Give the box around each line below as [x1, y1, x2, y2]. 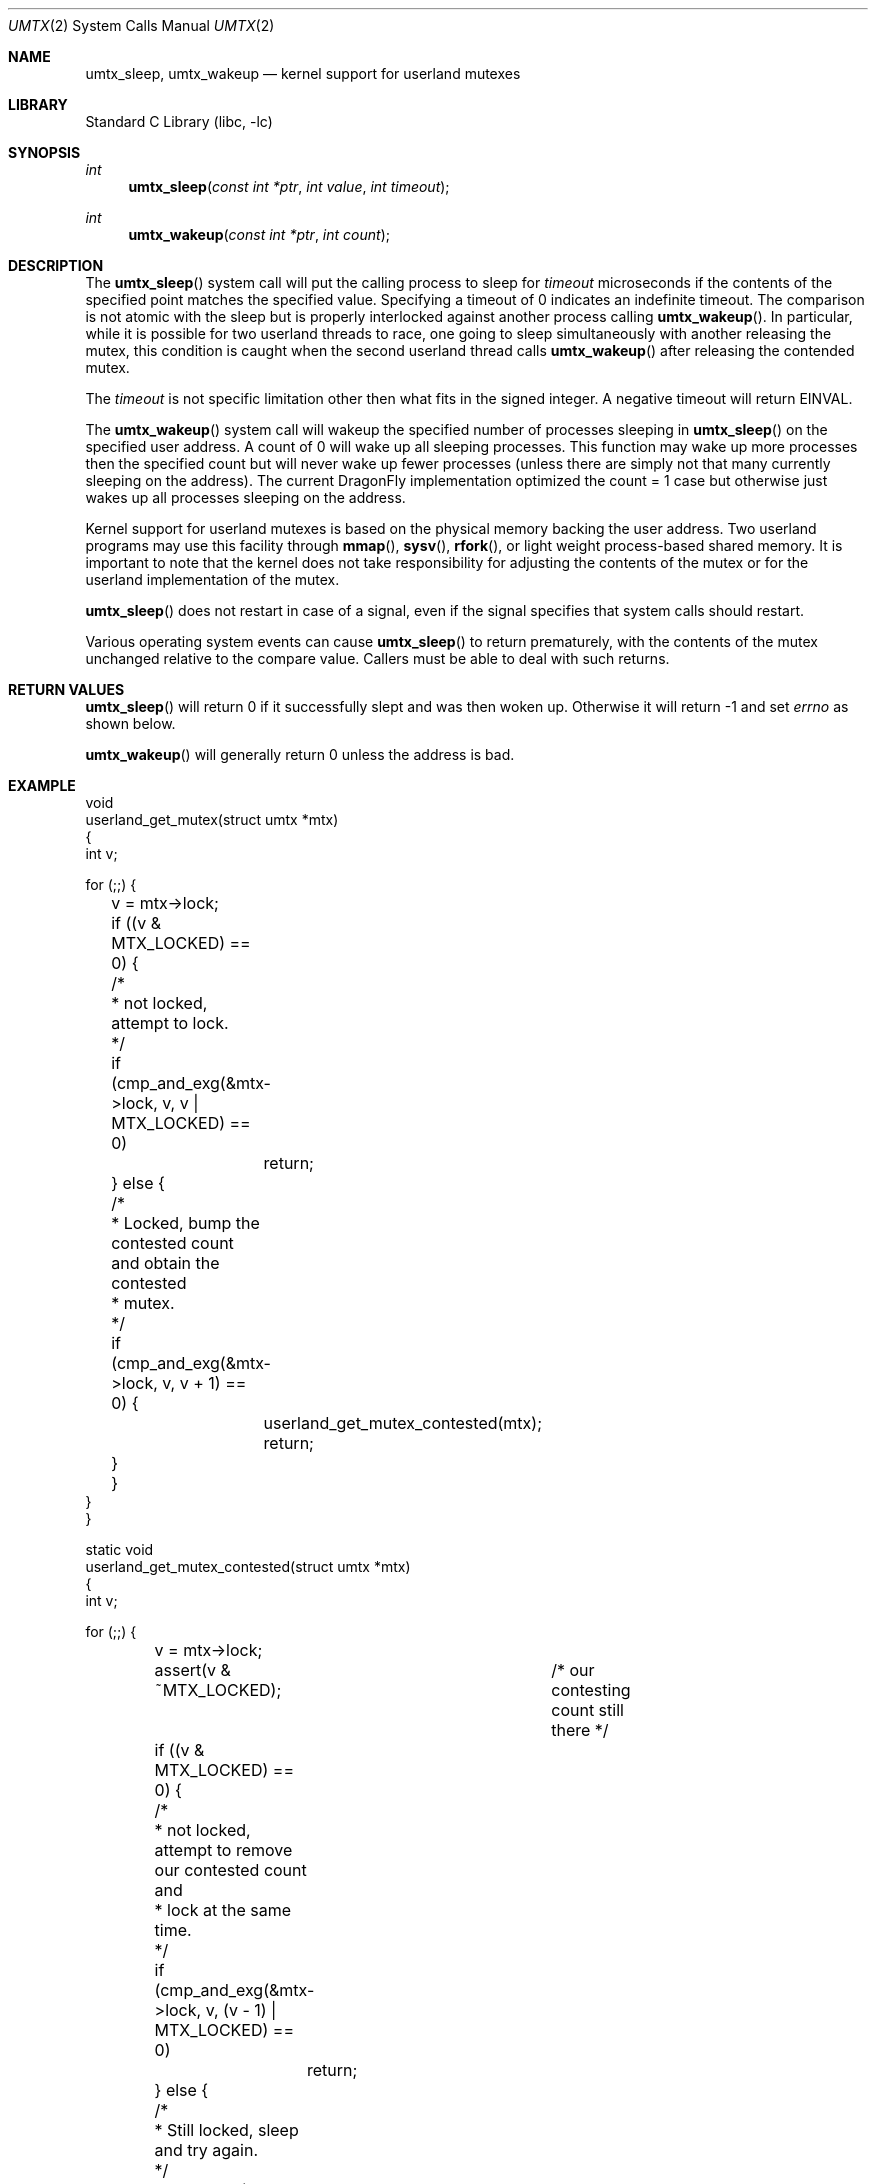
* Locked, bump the [111, 1213, 260, 1233]
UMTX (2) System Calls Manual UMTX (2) [8, 17, 275, 34]
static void [85, 1541, 154, 1558]
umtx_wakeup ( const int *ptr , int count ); [128, 226, 390, 243]
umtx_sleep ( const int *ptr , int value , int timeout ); [128, 178, 450, 195]
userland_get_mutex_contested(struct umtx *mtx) [85, 1558, 411, 1575]
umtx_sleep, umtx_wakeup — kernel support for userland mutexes [85, 65, 521, 82]
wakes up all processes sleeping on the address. [85, 489, 406, 506]
